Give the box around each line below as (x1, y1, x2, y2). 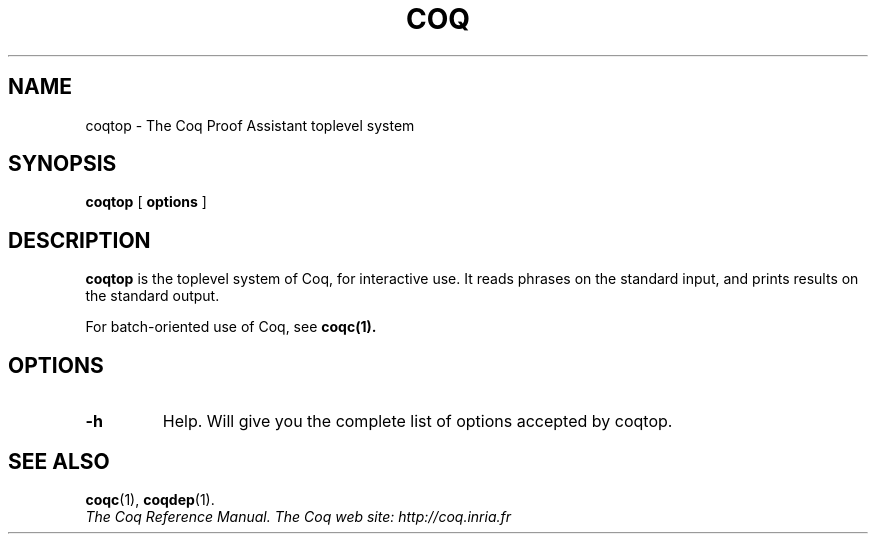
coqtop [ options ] (85, 193, 207, 211)
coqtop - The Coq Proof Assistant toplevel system (85, 116, 415, 134)
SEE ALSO (8, 448, 110, 474)
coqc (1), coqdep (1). (85, 490, 215, 508)
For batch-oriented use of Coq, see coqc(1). (85, 318, 377, 336)
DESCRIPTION (8, 227, 151, 253)
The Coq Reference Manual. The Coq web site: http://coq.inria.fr (85, 507, 512, 525)
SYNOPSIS (8, 151, 117, 177)
